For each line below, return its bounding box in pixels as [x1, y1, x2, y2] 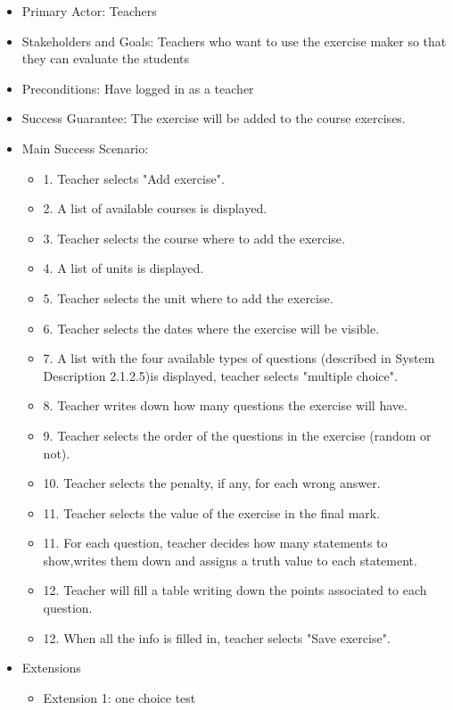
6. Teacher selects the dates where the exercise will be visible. [43, 318, 380, 337]
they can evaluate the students [21, 49, 189, 68]
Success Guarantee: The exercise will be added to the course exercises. [21, 109, 406, 128]
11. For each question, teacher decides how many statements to [43, 533, 388, 552]
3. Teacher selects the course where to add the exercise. [43, 228, 345, 247]
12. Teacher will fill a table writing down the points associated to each [43, 581, 427, 599]
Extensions [21, 658, 81, 677]
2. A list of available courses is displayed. [43, 199, 268, 218]
